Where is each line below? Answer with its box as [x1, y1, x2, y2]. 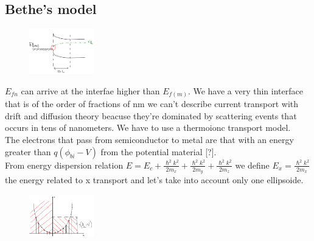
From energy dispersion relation [5, 158, 124, 171]
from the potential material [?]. [100, 145, 217, 158]
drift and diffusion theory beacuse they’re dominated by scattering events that [5, 109, 297, 122]
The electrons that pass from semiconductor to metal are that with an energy [5, 133, 294, 146]
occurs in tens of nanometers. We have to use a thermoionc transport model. [5, 121, 291, 134]
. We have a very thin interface [187, 84, 303, 97]
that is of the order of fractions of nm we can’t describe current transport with [5, 97, 299, 110]
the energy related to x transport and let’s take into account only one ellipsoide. [5, 173, 304, 186]
